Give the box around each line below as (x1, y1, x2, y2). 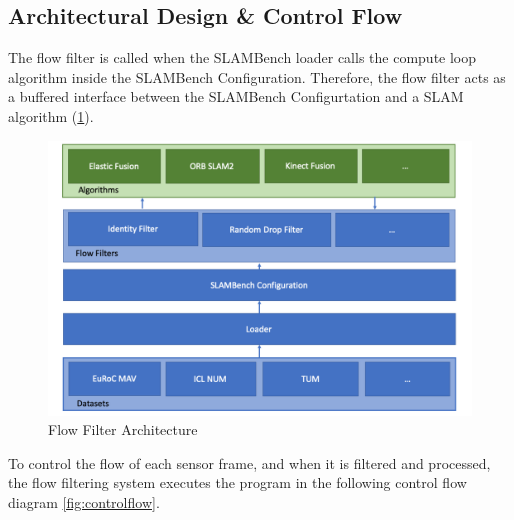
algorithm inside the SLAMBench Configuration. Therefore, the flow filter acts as (8, 66, 506, 87)
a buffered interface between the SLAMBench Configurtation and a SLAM (8, 86, 464, 107)
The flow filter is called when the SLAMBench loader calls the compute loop (8, 47, 477, 68)
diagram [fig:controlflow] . (8, 491, 160, 512)
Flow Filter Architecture (48, 419, 198, 440)
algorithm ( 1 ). (8, 105, 94, 126)
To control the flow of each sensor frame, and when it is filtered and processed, (8, 452, 491, 473)
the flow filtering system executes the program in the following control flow (8, 472, 467, 493)
